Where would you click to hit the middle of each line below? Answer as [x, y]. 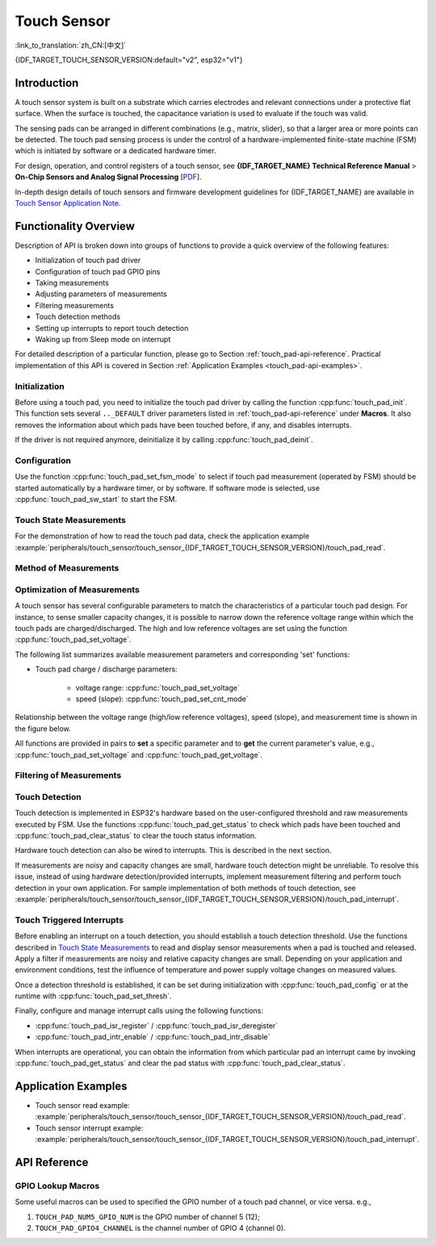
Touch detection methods [78, 317]
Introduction [47, 83]
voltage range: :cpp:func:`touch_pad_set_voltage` [157, 688]
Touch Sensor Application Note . [68, 203]
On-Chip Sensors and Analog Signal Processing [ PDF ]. [108, 177]
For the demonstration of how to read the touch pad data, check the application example [162, 536]
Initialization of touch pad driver [88, 260]
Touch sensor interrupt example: [89, 1128]
